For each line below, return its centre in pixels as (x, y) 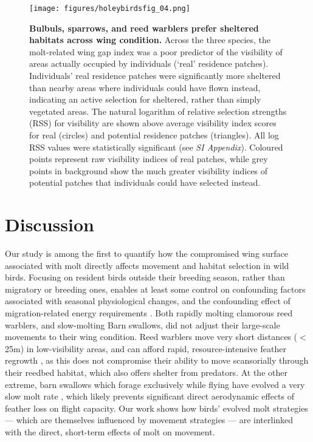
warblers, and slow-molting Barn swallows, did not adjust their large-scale (143, 325)
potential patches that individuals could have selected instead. (145, 182)
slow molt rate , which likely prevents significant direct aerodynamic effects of (150, 396)
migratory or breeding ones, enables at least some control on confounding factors (155, 289)
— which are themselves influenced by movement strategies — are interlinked (149, 420)
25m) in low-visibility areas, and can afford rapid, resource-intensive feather (146, 348)
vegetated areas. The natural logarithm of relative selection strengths (158, 111)
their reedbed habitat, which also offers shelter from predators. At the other (146, 372)
